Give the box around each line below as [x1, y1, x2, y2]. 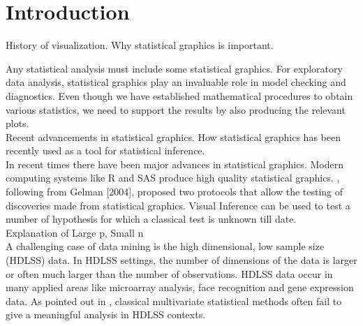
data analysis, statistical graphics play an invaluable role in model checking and [6, 75, 346, 89]
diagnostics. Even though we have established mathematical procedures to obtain [6, 88, 353, 103]
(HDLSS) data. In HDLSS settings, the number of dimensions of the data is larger [6, 253, 357, 267]
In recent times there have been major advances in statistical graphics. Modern [6, 156, 343, 171]
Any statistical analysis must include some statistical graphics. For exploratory [6, 61, 343, 75]
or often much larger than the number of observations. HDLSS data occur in [6, 266, 333, 281]
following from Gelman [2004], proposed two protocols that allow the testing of [6, 184, 343, 199]
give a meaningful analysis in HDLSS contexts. [6, 307, 206, 322]
